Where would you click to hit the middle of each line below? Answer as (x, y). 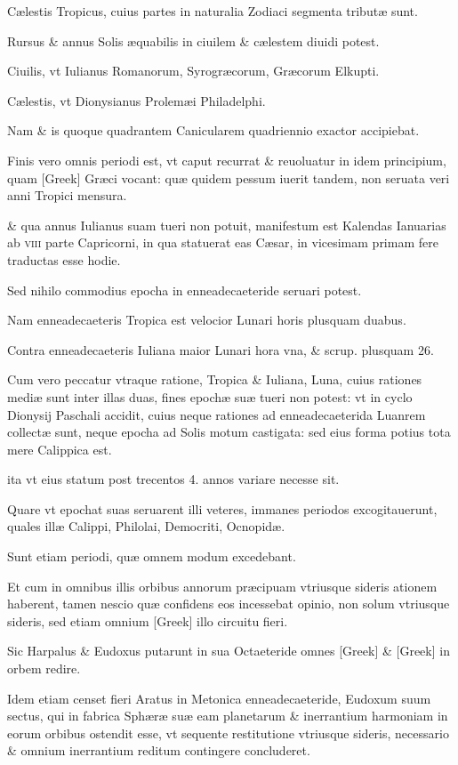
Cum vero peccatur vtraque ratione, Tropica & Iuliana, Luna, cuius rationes (215, 379)
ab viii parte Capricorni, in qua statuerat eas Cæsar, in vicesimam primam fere (223, 242)
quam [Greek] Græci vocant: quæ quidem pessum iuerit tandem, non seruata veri (229, 177)
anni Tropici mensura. (67, 195)
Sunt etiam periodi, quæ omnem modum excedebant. (152, 556)
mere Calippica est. (60, 449)
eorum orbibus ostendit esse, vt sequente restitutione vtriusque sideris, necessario (228, 733)
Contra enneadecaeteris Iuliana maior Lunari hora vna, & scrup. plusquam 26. (221, 349)
